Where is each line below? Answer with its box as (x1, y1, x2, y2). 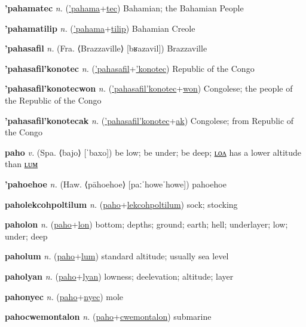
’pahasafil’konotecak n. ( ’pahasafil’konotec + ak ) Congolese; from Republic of (5, 114, 294, 126)
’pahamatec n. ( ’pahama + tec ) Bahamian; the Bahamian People (5, 2, 244, 14)
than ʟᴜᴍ (5, 158, 38, 170)
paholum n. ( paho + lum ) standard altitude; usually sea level (5, 250, 229, 262)
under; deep (5, 229, 48, 242)
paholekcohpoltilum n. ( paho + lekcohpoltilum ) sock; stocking (5, 198, 238, 210)
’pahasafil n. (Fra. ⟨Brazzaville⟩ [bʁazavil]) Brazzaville (5, 42, 207, 54)
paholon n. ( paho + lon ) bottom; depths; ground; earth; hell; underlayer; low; (5, 218, 288, 231)
